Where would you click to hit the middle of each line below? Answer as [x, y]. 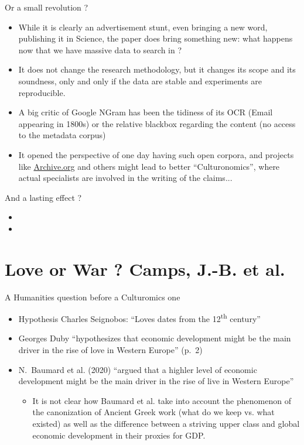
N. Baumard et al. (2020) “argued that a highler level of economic [138, 369]
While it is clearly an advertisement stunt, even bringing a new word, [143, 27]
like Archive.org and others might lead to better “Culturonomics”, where [149, 166]
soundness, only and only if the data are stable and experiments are [140, 81]
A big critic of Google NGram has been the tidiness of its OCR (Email [146, 112]
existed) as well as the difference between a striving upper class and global [166, 424]
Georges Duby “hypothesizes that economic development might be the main [155, 338]
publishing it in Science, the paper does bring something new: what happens [156, 38]
